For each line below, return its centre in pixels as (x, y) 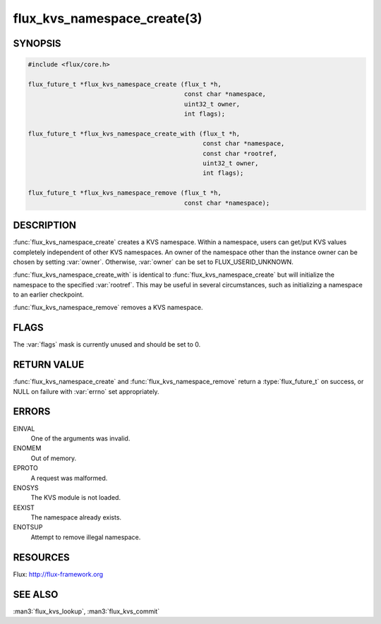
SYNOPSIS (37, 43)
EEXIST (24, 508)
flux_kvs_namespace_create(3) (108, 18)
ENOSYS (26, 488)
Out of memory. (54, 458)
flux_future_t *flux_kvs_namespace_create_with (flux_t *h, (134, 133)
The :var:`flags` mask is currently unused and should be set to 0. (107, 344)
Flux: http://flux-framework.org (58, 574)
